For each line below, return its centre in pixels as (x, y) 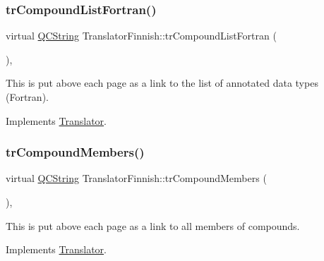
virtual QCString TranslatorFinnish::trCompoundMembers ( (136, 178)
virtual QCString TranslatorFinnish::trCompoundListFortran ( (141, 36)
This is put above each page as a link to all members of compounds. (153, 225)
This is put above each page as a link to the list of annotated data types (162, 83)
